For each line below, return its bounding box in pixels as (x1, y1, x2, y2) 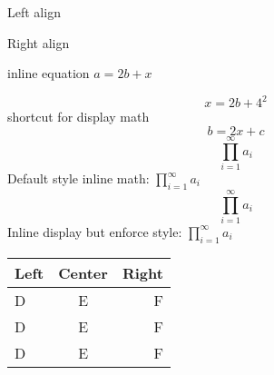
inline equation (7, 64, 90, 83)
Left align (7, 3, 61, 21)
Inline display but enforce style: (7, 222, 182, 241)
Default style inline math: (7, 169, 150, 187)
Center (58, 262, 108, 283)
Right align (7, 33, 70, 52)
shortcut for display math (7, 107, 150, 126)
